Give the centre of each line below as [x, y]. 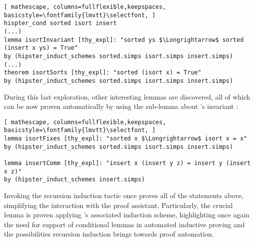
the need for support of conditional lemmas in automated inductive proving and [125, 224]
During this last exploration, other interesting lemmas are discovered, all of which [127, 96]
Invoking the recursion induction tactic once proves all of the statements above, [124, 195]
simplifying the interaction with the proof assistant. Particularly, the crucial [118, 205]
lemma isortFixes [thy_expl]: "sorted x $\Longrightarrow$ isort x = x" [126, 139]
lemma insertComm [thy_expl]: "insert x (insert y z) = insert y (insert [127, 163]
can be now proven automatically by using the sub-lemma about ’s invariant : [121, 106]
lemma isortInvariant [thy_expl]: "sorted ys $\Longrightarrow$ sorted [124, 40]
